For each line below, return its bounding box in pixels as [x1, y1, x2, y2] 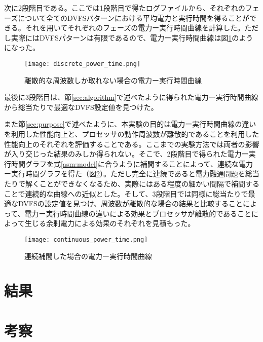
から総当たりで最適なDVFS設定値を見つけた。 [4, 101, 158, 112]
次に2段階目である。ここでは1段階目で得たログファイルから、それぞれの [4, 3, 245, 13]
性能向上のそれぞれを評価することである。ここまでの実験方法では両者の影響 [4, 138, 259, 149]
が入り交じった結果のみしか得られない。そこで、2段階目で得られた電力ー [4, 148, 249, 159]
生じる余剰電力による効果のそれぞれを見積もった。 [24, 218, 195, 229]
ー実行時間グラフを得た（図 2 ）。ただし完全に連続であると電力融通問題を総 [4, 168, 252, 179]
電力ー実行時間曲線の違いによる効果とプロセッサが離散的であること [24, 208, 252, 218]
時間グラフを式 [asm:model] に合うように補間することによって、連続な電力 [11, 158, 253, 169]
